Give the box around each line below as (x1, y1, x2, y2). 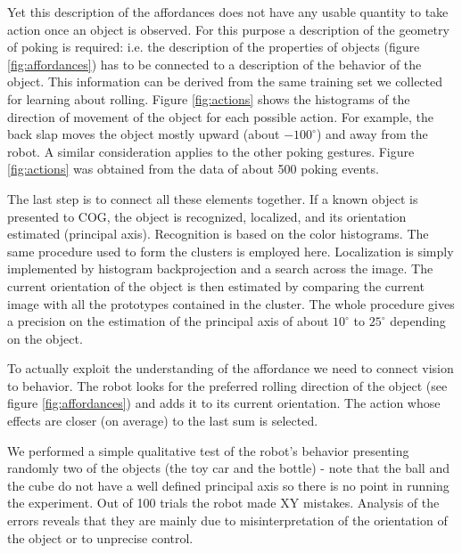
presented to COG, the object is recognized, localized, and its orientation (7, 207, 407, 225)
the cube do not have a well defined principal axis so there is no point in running (7, 476, 450, 494)
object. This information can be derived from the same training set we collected (7, 72, 443, 91)
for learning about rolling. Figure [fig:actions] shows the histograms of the (7, 89, 410, 108)
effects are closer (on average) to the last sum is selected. (7, 411, 318, 430)
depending (390, 312, 446, 330)
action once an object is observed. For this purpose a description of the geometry (7, 20, 450, 38)
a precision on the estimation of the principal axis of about (7, 312, 329, 330)
